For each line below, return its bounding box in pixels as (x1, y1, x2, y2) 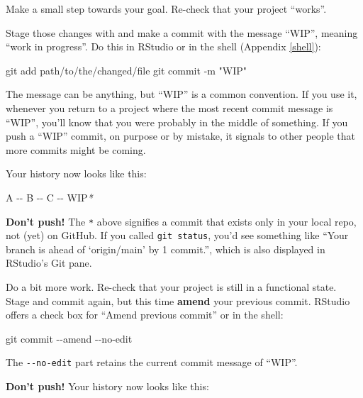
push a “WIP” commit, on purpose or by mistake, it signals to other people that (6, 128, 356, 143)
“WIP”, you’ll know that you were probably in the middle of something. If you (6, 114, 348, 129)
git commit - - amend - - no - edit (6, 331, 133, 346)
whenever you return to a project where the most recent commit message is (6, 100, 333, 115)
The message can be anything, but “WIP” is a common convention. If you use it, (6, 87, 357, 101)
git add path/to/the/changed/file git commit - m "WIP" (6, 62, 247, 77)
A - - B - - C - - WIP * (6, 189, 93, 204)
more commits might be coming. (6, 142, 146, 157)
